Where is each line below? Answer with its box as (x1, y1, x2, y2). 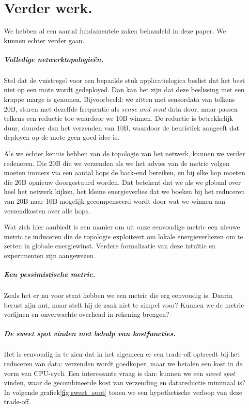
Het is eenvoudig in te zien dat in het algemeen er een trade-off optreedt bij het (4, 349, 240, 359)
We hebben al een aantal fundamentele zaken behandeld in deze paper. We (4, 26, 226, 36)
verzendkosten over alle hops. (4, 205, 90, 215)
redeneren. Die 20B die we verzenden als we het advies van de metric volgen (4, 158, 230, 168)
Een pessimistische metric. (4, 269, 95, 279)
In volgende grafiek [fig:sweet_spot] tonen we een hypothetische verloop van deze (4, 387, 242, 397)
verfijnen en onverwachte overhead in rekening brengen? (4, 309, 170, 319)
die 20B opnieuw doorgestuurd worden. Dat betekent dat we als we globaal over (4, 177, 241, 187)
